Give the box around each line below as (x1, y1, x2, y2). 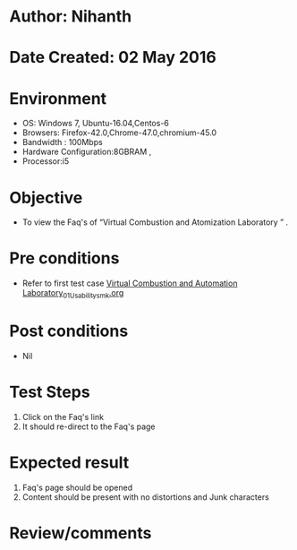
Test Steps (9, 382, 91, 402)
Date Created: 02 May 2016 (9, 47, 216, 68)
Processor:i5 (21, 156, 70, 167)
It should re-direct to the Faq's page (21, 421, 156, 432)
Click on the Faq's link (21, 411, 105, 422)
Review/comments (9, 522, 152, 543)
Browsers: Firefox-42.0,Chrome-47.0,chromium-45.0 (21, 127, 217, 138)
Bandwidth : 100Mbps (21, 137, 103, 148)
